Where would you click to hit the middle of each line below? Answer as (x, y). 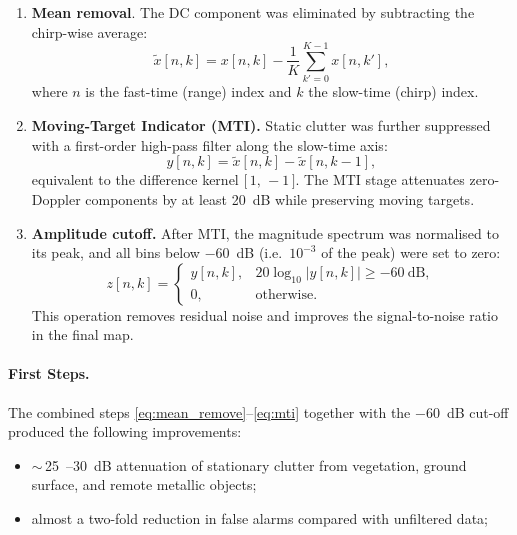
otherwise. (286, 295)
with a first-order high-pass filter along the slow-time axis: (209, 144)
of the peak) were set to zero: (411, 252)
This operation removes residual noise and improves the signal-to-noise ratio (265, 314)
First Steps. (49, 373)
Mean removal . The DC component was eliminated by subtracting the (253, 12)
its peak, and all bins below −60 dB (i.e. (157, 252)
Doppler (56, 198)
